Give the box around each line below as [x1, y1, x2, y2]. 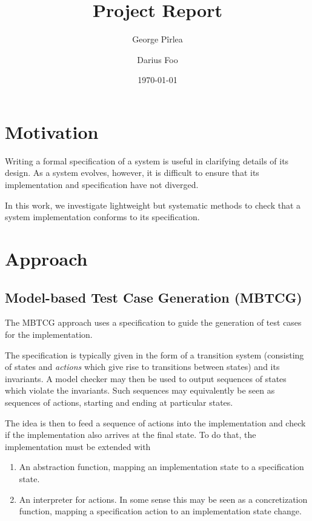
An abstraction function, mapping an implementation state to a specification [19, 460, 304, 473]
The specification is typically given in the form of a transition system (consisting [5, 348, 304, 361]
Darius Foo [137, 53, 178, 66]
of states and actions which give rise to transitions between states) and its [5, 360, 280, 373]
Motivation [5, 119, 99, 144]
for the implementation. [5, 328, 93, 340]
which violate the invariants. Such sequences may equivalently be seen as [5, 384, 275, 397]
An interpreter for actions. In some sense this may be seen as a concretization [19, 492, 308, 505]
